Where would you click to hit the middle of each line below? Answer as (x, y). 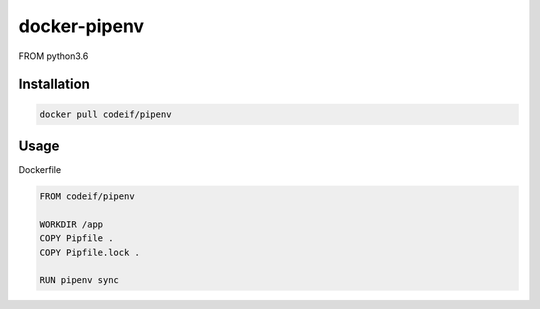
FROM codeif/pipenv (87, 196)
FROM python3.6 (53, 56)
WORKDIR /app (71, 224)
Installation (54, 84)
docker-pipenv (81, 26)
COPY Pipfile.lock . (89, 252)
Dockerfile (40, 170)
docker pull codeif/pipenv (105, 114)
